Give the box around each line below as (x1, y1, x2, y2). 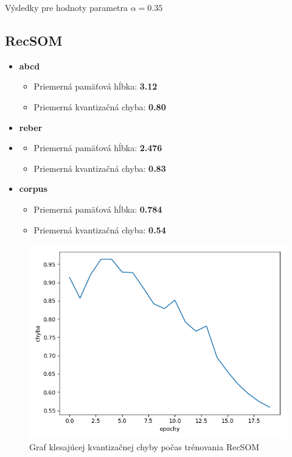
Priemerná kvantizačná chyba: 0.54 (33, 223, 166, 236)
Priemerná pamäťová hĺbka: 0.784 (33, 202, 162, 215)
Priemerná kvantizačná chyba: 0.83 (33, 161, 166, 174)
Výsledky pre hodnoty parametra (5, 1, 128, 13)
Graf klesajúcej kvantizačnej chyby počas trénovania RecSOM (29, 440, 260, 453)
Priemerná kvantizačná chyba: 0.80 (33, 100, 166, 113)
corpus (19, 182, 47, 195)
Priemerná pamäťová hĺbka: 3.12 (33, 80, 158, 93)
